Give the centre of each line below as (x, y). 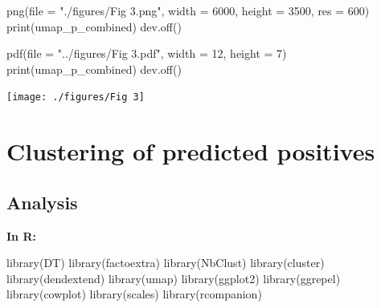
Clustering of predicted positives (191, 151)
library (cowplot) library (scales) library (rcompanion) (134, 294)
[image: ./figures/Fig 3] (76, 97)
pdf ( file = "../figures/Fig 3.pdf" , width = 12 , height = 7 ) (147, 53)
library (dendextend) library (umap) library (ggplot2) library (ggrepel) (174, 278)
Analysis (42, 202)
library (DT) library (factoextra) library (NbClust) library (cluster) (166, 263)
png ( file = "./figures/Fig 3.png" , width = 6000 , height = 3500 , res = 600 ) (188, 10)
